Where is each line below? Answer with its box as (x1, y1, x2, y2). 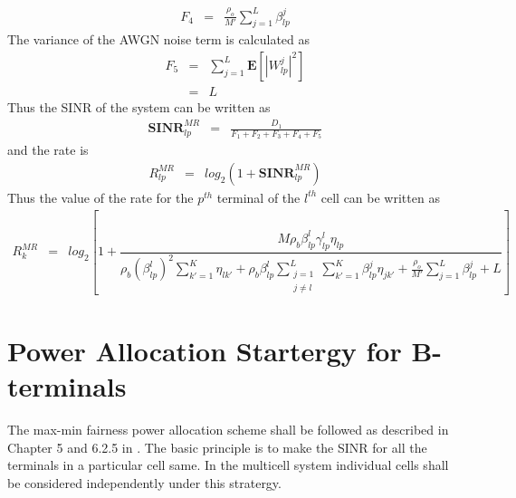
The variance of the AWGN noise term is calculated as (7, 30, 311, 49)
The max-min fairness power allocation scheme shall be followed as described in (7, 420, 449, 439)
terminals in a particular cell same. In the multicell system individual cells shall (7, 455, 449, 474)
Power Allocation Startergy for (7, 331, 402, 369)
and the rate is (7, 140, 89, 159)
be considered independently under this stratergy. (7, 473, 282, 492)
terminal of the (216, 187, 301, 206)
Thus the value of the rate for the (7, 187, 194, 206)
